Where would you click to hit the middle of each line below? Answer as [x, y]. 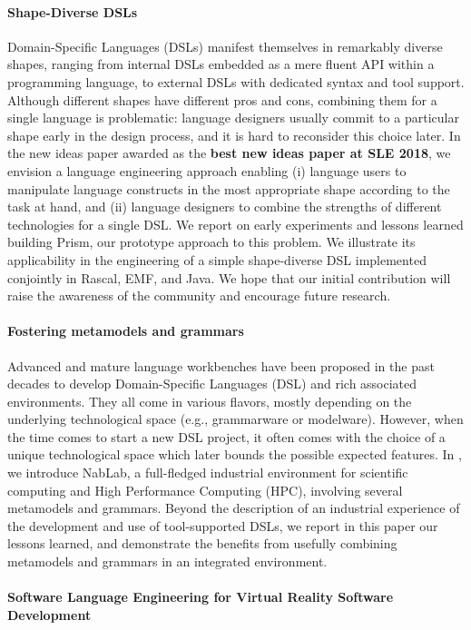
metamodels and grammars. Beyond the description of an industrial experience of [234, 508]
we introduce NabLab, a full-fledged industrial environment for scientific [208, 472]
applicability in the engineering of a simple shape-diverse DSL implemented [217, 259]
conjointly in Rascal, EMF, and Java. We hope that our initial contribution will [229, 277]
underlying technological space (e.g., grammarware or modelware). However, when [235, 419]
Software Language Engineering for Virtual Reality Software [201, 597]
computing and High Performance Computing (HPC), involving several [205, 490]
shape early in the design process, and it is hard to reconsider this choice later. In [234, 135]
